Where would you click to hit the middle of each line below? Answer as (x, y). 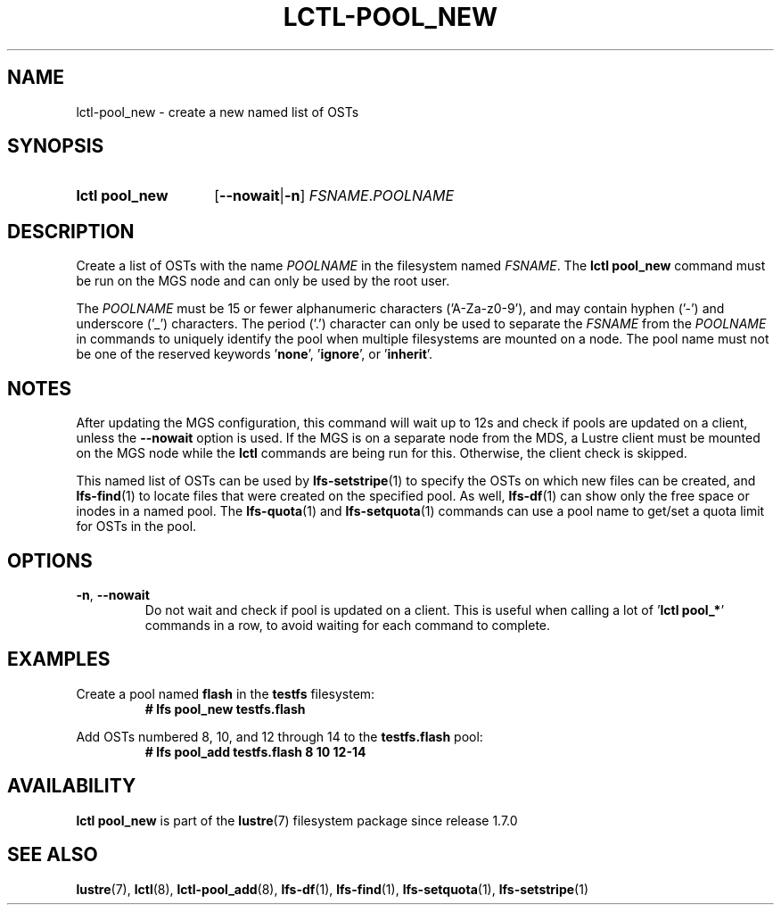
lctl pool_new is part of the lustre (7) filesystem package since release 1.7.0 (297, 820)
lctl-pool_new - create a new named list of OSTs (218, 112)
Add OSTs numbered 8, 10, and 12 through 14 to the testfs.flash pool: (280, 736)
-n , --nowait (113, 594)
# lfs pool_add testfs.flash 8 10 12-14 (255, 751)
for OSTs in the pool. (136, 526)
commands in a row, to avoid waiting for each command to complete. (348, 625)
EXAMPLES (59, 659)
